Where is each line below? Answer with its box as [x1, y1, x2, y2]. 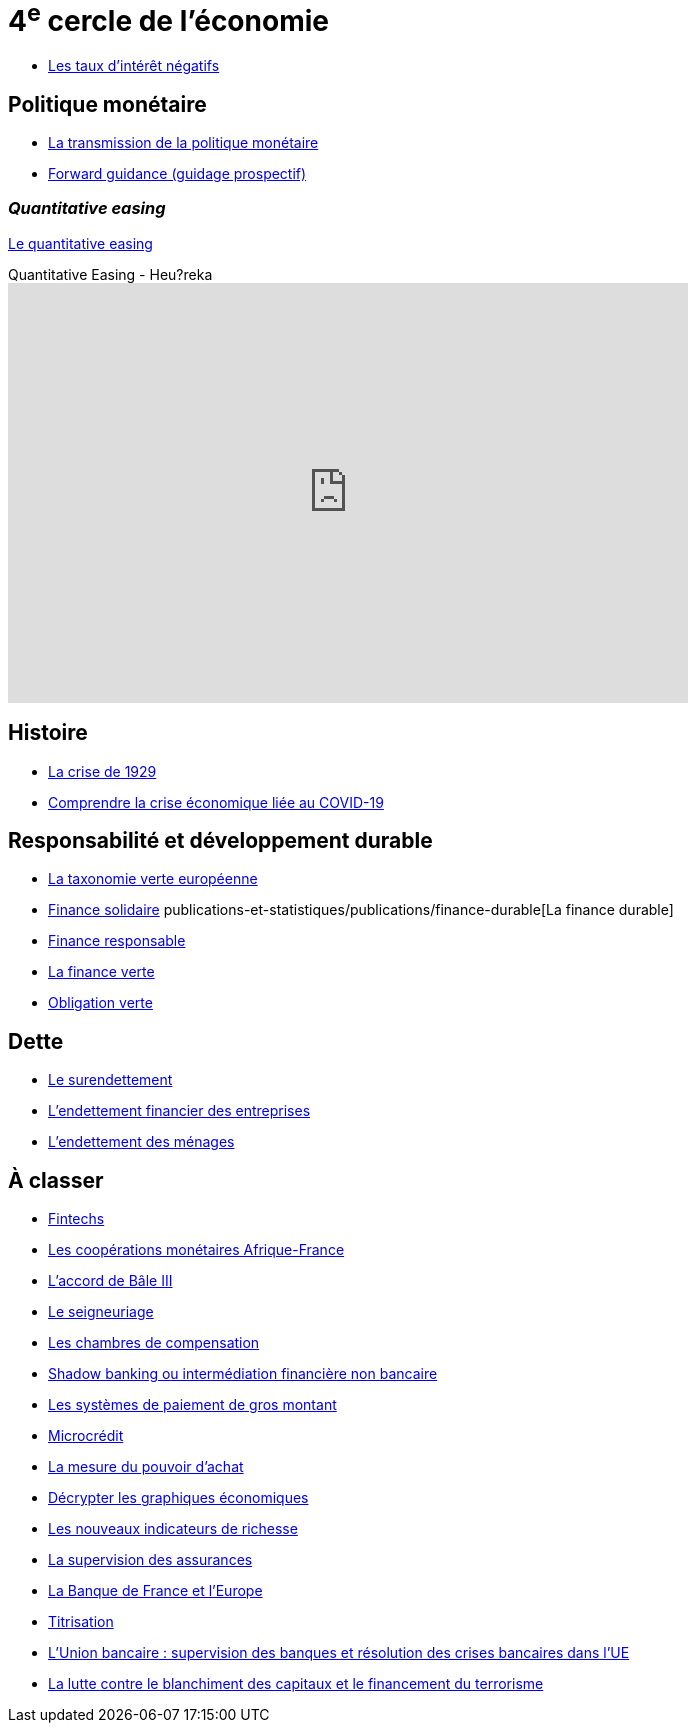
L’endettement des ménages [48, 1133, 235, 1151]
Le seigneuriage [48, 1303, 154, 1321]
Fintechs [48, 1210, 105, 1228]
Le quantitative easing [8, 234, 153, 252]
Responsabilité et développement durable [8, 827, 433, 853]
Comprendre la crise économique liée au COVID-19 [48, 793, 384, 811]
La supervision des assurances [48, 1551, 253, 1569]
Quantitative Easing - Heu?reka [8, 265, 213, 283]
